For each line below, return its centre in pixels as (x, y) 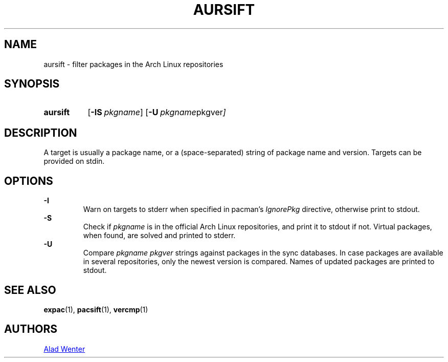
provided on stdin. (74, 161)
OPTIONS (29, 181)
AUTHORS (31, 329)
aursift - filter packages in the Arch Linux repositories (133, 64)
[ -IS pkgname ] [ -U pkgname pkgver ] (157, 112)
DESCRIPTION (41, 133)
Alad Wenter (64, 349)
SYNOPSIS (32, 84)
